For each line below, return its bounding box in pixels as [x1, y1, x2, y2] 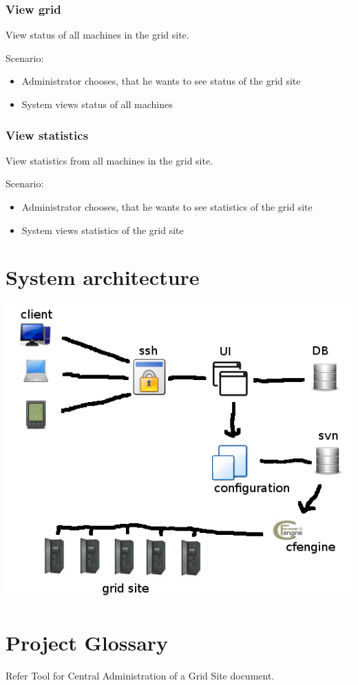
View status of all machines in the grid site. [6, 28, 189, 42]
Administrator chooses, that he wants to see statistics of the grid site [21, 200, 313, 213]
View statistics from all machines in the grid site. [6, 153, 213, 167]
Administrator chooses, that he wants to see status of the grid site [21, 74, 301, 88]
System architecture [6, 263, 200, 291]
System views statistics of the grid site [21, 222, 184, 237]
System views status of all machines [21, 97, 173, 111]
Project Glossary [6, 628, 169, 656]
